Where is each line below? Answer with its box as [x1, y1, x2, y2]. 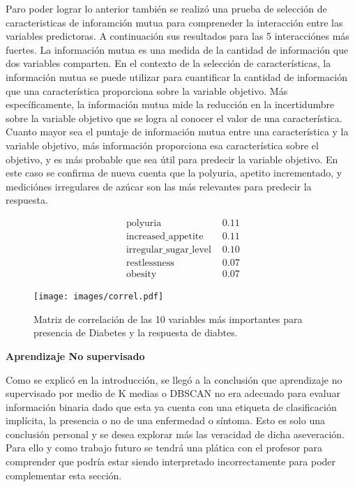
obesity [126, 269, 157, 280]
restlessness [126, 258, 174, 269]
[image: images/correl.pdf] [33, 292, 164, 302]
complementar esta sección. [6, 467, 122, 482]
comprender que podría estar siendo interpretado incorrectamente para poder [6, 454, 336, 469]
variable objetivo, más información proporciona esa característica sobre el [6, 137, 319, 152]
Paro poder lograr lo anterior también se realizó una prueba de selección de [6, 1, 327, 15]
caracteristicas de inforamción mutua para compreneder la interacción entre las [6, 15, 343, 29]
